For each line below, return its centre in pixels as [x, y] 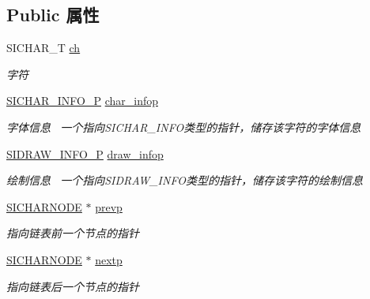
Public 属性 [53, 15]
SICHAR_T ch [43, 48]
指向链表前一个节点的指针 [73, 233]
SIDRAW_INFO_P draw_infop [85, 153]
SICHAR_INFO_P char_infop [82, 101]
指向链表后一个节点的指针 [73, 286]
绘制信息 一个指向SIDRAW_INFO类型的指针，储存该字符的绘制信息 [185, 180]
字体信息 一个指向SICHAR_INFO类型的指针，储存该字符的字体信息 [184, 127]
